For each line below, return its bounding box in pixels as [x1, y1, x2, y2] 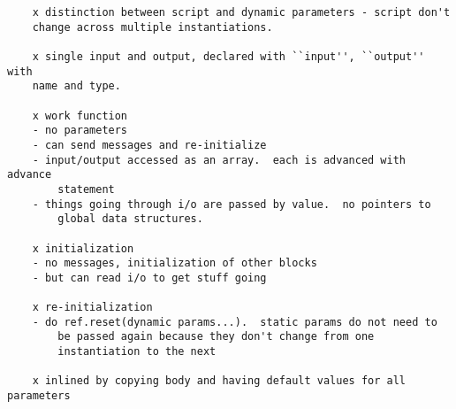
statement [57, 182, 115, 196]
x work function [32, 109, 128, 122]
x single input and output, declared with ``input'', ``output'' [32, 50, 425, 63]
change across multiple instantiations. [32, 20, 273, 34]
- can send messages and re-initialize [32, 138, 267, 151]
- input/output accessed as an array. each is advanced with [32, 153, 407, 166]
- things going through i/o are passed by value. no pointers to [32, 197, 431, 211]
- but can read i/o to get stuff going [32, 271, 267, 284]
